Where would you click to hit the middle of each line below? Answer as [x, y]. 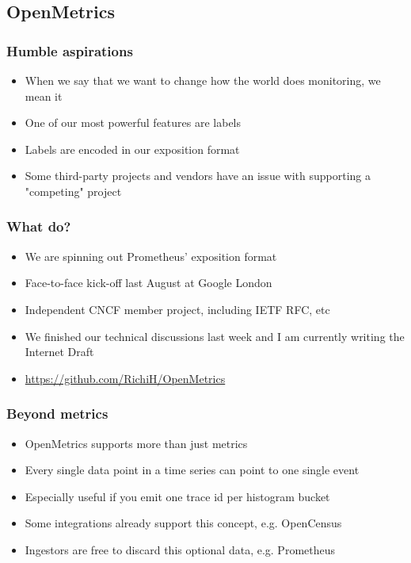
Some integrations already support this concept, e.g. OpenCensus [183, 523]
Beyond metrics [57, 414]
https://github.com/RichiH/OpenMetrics [125, 378]
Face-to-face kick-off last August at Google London [148, 283]
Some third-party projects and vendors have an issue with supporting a [198, 176]
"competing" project [73, 191]
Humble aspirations [70, 50]
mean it [44, 96]
